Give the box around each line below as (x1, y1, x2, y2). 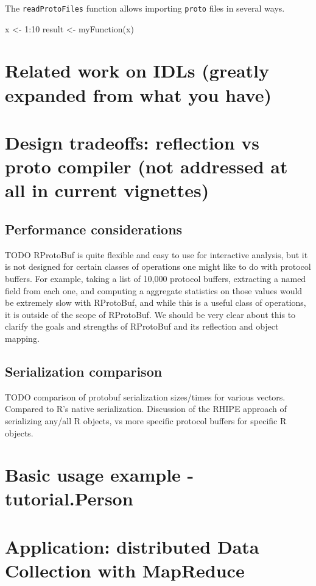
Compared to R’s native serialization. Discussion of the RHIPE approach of (5, 402, 287, 415)
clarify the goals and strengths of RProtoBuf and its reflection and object (5, 320, 279, 333)
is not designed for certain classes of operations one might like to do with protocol (5, 260, 311, 273)
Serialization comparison (5, 361, 163, 380)
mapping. (5, 331, 40, 344)
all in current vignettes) (5, 178, 209, 203)
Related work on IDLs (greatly (5, 58, 270, 83)
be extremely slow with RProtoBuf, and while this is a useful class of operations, (5, 296, 306, 309)
